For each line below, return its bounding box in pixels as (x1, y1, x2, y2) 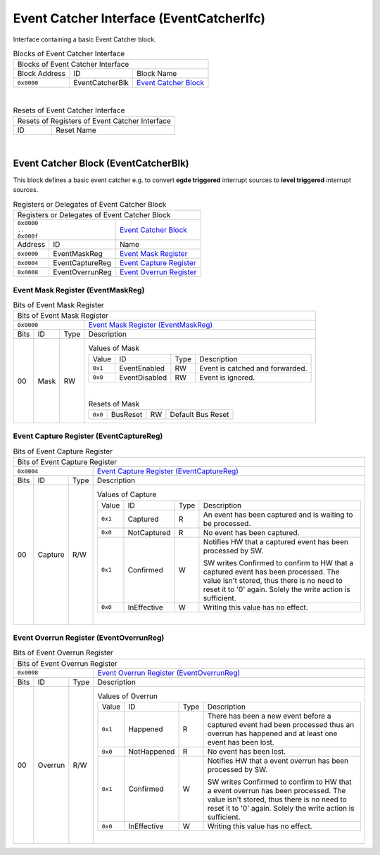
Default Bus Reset (170, 410, 229, 420)
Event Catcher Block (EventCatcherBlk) (13, 157, 189, 169)
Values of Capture (96, 489, 157, 499)
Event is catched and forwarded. (199, 363, 308, 373)
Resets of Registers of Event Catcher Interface (17, 116, 172, 126)
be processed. (203, 518, 251, 528)
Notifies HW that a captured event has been (203, 536, 348, 546)
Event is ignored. (199, 373, 255, 382)
